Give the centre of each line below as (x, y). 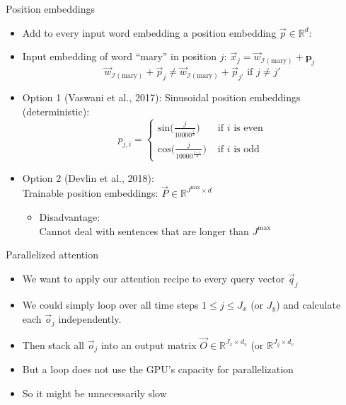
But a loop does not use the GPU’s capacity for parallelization (158, 369)
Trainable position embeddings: (90, 193)
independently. (90, 319)
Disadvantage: (70, 217)
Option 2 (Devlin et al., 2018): (88, 177)
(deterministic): (56, 111)
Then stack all (53, 344)
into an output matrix (149, 344)
